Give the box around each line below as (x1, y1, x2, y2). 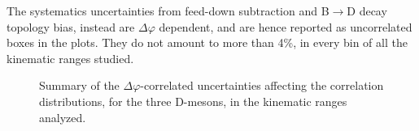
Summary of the (39, 77, 120, 94)
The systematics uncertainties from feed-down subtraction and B (7, 2, 330, 19)
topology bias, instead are (7, 18, 135, 35)
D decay (347, 2, 387, 19)
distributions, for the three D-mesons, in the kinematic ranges (39, 92, 347, 109)
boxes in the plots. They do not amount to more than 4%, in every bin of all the (7, 34, 408, 51)
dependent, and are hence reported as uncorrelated (159, 18, 412, 35)
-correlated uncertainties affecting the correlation (140, 77, 384, 94)
